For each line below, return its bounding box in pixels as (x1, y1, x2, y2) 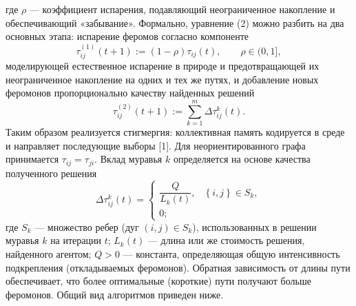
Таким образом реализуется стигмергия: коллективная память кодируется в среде (6, 124, 345, 139)
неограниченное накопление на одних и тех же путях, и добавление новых (6, 72, 319, 86)
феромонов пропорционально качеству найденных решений (6, 85, 255, 100)
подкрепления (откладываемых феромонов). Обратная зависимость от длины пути (6, 260, 350, 274)
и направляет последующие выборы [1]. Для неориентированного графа (6, 138, 306, 152)
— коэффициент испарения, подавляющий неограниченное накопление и (29, 2, 335, 16)
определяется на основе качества (173, 152, 311, 166)
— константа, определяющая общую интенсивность (123, 246, 340, 261)
